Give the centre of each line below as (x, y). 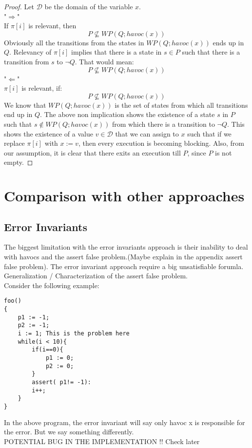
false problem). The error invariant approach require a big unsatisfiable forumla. (124, 266)
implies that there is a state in (116, 52)
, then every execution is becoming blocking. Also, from (161, 143)
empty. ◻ (19, 162)
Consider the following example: (52, 285)
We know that (25, 105)
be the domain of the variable (89, 6)
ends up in (228, 42)
